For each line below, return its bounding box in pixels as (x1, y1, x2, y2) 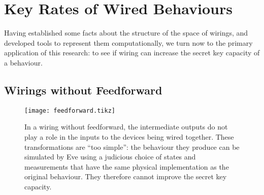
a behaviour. (4, 57, 43, 68)
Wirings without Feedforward (4, 82, 162, 97)
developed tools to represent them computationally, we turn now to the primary (4, 37, 253, 48)
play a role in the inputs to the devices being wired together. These (24, 131, 234, 142)
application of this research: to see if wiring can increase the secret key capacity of (4, 47, 260, 58)
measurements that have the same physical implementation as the (24, 161, 229, 172)
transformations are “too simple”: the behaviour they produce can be (24, 141, 240, 152)
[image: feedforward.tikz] (24, 107, 115, 114)
